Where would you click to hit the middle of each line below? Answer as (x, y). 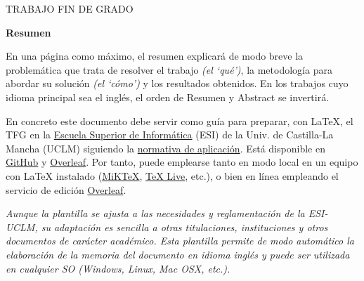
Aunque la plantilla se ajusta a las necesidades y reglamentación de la (155, 213)
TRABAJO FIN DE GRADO (70, 8)
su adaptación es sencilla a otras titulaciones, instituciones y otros (184, 227)
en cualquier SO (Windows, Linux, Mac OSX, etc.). (118, 268)
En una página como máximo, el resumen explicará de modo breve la (155, 56)
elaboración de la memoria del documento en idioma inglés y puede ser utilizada (178, 254)
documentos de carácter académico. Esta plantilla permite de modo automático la (180, 241)
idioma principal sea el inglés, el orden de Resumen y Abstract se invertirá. (168, 97)
